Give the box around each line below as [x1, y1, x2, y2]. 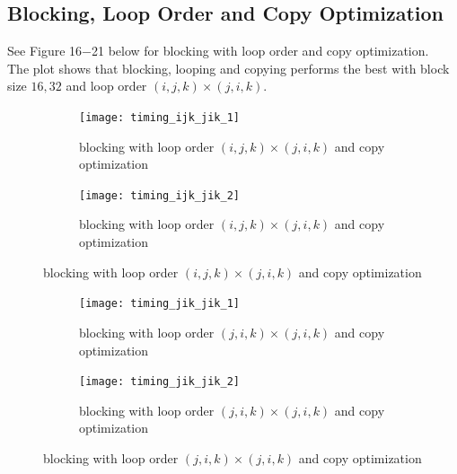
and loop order [66, 76, 147, 95]
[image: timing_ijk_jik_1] [79, 110, 240, 124]
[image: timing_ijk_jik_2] [79, 189, 240, 202]
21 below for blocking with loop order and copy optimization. [91, 41, 429, 60]
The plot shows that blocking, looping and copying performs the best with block [7, 58, 450, 77]
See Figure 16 [7, 41, 83, 60]
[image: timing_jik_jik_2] [79, 375, 240, 389]
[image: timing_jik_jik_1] [79, 297, 240, 311]
